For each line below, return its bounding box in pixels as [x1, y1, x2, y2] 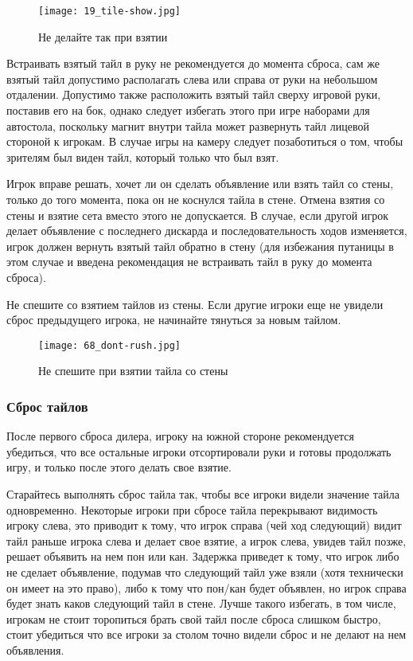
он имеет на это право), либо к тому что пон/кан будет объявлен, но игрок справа [6, 579, 407, 596]
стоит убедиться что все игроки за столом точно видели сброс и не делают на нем [6, 626, 406, 643]
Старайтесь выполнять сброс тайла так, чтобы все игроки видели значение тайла [6, 486, 399, 502]
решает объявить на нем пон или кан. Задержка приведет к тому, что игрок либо [6, 548, 399, 565]
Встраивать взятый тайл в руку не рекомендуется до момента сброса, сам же [6, 55, 380, 72]
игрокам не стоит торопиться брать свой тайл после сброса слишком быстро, [6, 610, 381, 627]
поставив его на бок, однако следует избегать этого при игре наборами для [6, 102, 370, 119]
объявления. [6, 641, 64, 658]
